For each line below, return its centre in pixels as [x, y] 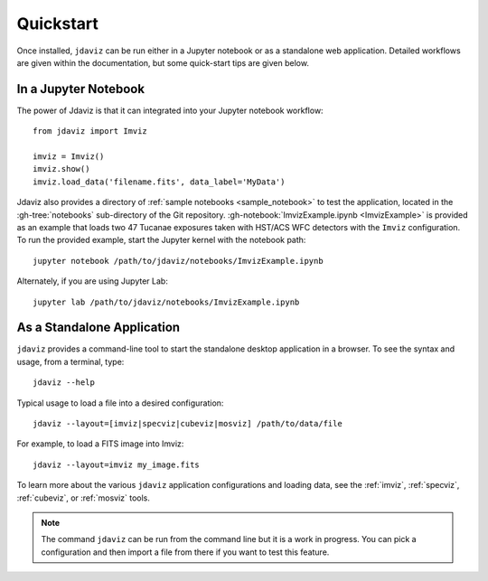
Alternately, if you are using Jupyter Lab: [93, 281]
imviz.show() [61, 169]
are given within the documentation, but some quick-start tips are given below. [163, 62]
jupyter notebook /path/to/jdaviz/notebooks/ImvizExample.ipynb [178, 261]
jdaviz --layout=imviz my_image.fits [117, 464]
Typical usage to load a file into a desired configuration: [120, 403]
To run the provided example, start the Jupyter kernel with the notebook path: [161, 240]
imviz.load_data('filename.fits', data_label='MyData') [159, 182]
